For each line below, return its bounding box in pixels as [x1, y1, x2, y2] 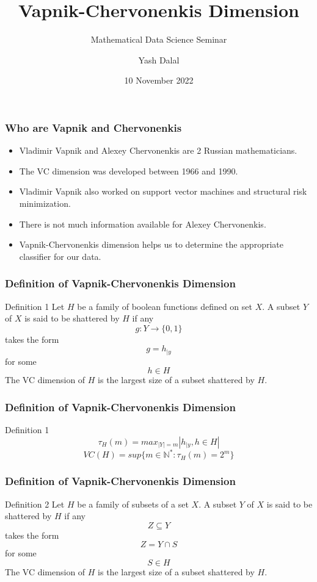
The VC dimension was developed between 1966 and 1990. [19, 164, 238, 177]
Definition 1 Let [5, 300, 65, 312]
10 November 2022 [124, 74, 194, 87]
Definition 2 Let [5, 497, 65, 510]
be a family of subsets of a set [77, 497, 189, 510]
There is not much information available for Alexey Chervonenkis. [19, 217, 266, 230]
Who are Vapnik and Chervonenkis [5, 120, 182, 135]
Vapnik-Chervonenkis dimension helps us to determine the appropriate [19, 238, 283, 251]
